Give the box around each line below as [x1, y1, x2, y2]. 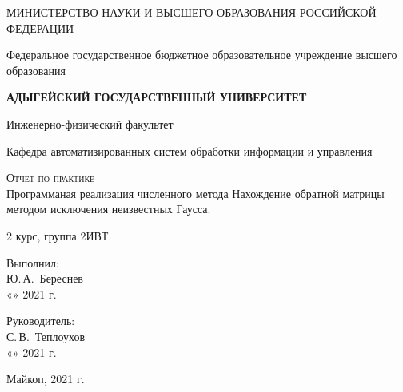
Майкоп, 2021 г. [6, 370, 85, 387]
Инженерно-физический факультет [6, 115, 174, 132]
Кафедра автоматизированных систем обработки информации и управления [6, 142, 373, 159]
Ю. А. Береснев [6, 270, 83, 287]
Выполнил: [6, 254, 59, 271]
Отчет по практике [6, 169, 95, 186]
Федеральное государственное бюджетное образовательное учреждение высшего [6, 46, 397, 63]
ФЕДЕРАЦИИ [6, 19, 74, 36]
